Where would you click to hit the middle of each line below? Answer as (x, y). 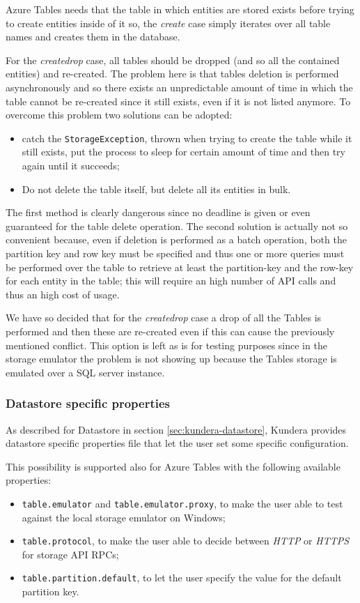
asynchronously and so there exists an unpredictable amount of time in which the (179, 87)
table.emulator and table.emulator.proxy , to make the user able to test (182, 503)
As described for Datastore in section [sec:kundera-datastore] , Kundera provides (176, 429)
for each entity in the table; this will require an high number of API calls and (171, 281)
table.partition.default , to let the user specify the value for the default (182, 578)
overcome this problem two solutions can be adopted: (119, 115)
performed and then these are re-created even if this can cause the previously (170, 331)
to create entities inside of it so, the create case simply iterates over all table (168, 23)
